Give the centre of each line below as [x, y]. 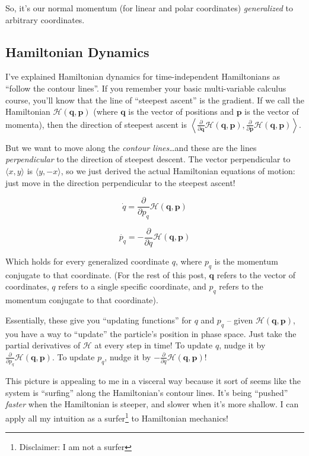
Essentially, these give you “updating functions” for [99, 320]
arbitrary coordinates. [45, 19]
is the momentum [246, 261]
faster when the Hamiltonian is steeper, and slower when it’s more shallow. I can [152, 404]
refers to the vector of [256, 274]
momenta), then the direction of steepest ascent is [96, 124]
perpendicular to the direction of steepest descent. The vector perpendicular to [148, 159]
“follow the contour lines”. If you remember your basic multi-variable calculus [146, 88]
